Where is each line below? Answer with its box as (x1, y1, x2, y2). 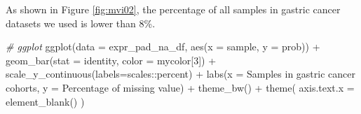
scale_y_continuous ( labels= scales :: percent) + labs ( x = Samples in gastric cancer (6, 66, 355, 81)
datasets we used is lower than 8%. (6, 15, 156, 30)
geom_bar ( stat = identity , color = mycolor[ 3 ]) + (6, 52, 217, 67)
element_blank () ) (6, 94, 85, 108)
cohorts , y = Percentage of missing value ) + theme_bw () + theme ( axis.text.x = (6, 80, 355, 94)
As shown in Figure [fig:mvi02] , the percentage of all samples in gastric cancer (6, 2, 341, 16)
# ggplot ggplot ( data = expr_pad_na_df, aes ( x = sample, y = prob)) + (6, 39, 320, 54)
